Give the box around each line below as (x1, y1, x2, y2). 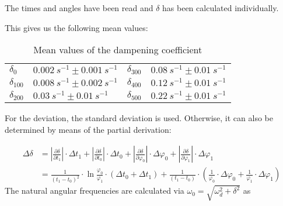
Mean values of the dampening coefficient (33, 43, 202, 57)
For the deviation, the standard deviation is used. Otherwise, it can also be (5, 112, 273, 123)
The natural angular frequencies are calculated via (5, 184, 184, 197)
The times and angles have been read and (5, 2, 153, 13)
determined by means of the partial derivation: (5, 123, 172, 135)
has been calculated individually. (162, 2, 279, 13)
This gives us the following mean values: (5, 21, 148, 33)
